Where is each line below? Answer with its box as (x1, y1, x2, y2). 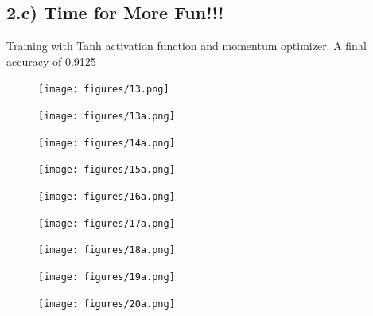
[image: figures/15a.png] (38, 164, 175, 176)
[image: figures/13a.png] (38, 111, 175, 123)
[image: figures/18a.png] (38, 244, 175, 256)
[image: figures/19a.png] (38, 271, 175, 283)
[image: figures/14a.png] (38, 137, 175, 149)
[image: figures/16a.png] (38, 191, 175, 203)
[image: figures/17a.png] (38, 217, 175, 229)
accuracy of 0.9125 (6, 53, 96, 69)
